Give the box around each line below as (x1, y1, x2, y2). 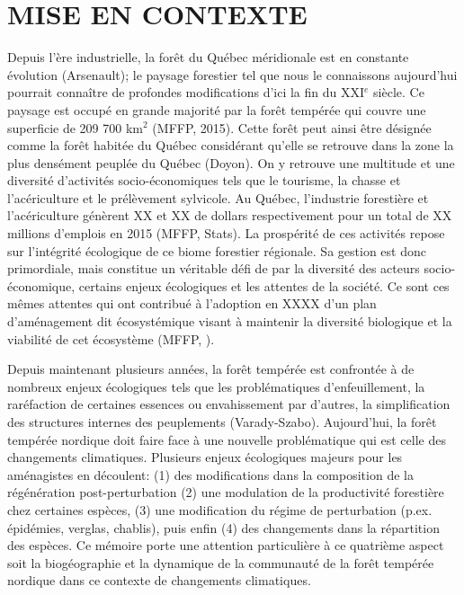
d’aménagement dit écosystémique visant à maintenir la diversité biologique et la (7, 312, 452, 331)
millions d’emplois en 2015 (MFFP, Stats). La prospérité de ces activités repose (7, 224, 445, 243)
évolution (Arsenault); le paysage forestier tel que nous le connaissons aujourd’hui (7, 65, 458, 84)
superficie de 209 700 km (7, 118, 143, 137)
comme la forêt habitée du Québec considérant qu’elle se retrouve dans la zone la (7, 136, 454, 155)
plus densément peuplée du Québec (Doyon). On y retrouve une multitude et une (7, 153, 455, 172)
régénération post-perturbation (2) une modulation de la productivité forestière (7, 483, 444, 502)
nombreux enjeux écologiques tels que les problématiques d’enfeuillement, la (7, 377, 425, 395)
